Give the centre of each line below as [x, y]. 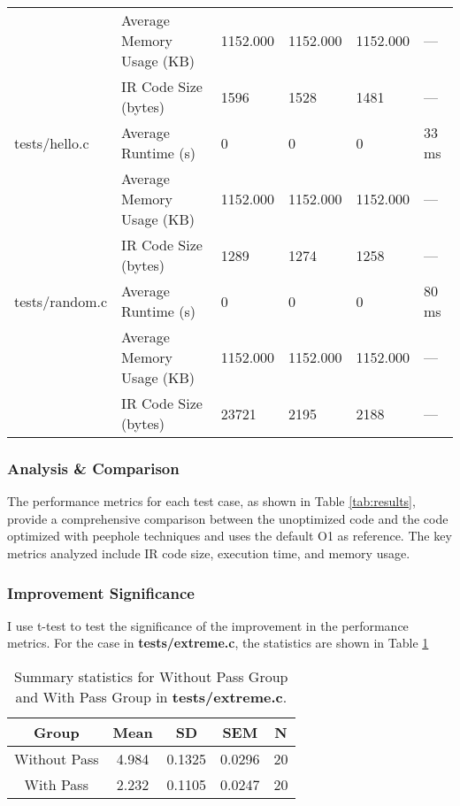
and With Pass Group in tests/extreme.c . [151, 697]
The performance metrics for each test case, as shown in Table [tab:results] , [211, 501]
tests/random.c [61, 301]
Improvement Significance [101, 592]
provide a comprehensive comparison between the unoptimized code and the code [228, 518]
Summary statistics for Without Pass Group [151, 676]
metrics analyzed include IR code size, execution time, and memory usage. [209, 553]
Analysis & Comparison [93, 468]
